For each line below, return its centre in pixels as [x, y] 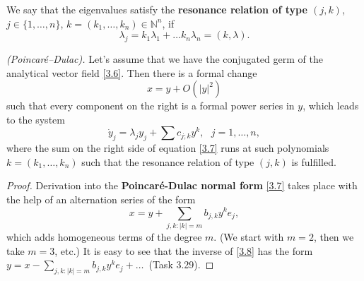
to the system [36, 119]
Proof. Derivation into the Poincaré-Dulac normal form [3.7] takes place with [182, 185]
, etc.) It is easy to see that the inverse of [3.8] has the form [184, 250]
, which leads [331, 106]
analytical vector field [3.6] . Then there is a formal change [132, 72]
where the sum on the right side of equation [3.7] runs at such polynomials [168, 148]
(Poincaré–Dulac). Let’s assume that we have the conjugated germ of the [165, 58]
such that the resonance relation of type [168, 161]
